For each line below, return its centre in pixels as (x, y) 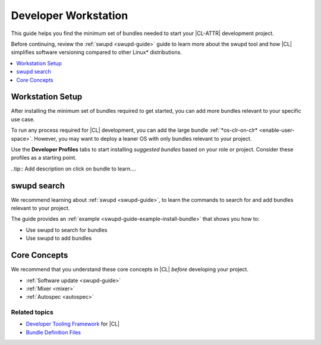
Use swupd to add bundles (59, 238)
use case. (23, 119)
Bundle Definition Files (53, 332)
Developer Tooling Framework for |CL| (73, 324)
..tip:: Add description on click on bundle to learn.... (74, 169)
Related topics (32, 312)
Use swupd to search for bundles (67, 230)
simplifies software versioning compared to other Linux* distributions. (97, 52)
